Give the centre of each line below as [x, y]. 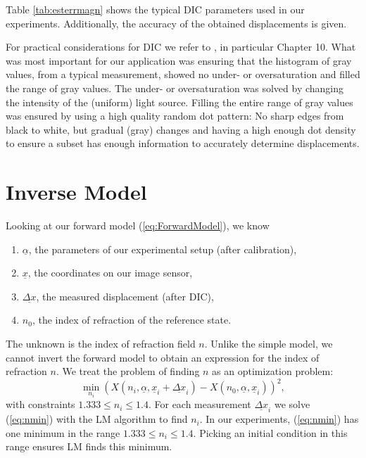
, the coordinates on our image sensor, [110, 273]
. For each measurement [200, 404]
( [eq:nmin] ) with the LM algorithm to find [97, 419]
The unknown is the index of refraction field [101, 344]
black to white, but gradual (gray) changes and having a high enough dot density [181, 129]
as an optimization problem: [273, 371]
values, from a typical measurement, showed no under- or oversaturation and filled [183, 74]
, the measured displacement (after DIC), [125, 296]
